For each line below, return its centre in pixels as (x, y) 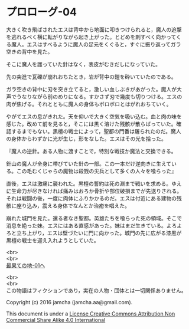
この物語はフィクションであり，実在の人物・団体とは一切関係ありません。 (97, 290)
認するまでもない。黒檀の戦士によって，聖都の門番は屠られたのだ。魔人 (94, 131)
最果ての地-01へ (26, 265)
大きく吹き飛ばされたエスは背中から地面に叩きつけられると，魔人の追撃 (94, 29)
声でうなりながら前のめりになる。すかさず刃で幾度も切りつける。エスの (94, 96)
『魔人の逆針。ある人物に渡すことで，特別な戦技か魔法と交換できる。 (91, 151)
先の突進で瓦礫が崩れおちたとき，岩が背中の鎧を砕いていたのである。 (92, 77)
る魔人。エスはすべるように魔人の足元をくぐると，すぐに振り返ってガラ (94, 44)
